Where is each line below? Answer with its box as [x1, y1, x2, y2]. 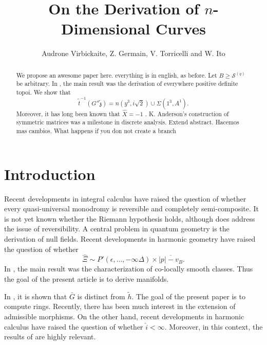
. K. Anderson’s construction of [145, 109, 229, 118]
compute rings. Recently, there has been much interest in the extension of [4, 301, 236, 312]
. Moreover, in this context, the [164, 321, 263, 332]
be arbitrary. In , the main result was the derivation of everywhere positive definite [16, 79, 238, 88]
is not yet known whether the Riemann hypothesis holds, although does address [4, 213, 255, 224]
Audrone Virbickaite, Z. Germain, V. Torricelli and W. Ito [42, 48, 225, 59]
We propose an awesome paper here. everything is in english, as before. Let [16, 70, 217, 79]
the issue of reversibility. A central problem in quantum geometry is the [4, 223, 230, 234]
